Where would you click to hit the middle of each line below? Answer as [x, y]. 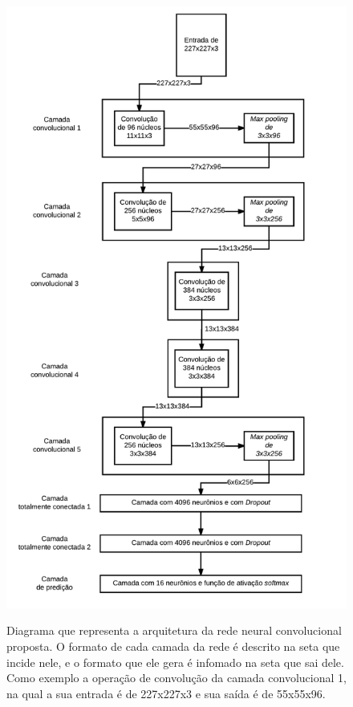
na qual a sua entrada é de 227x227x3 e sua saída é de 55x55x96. [166, 693]
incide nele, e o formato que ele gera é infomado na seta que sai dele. [175, 662]
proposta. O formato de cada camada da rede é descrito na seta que [173, 646]
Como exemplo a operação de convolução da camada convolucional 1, [176, 678]
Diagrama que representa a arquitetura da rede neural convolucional [174, 630]
